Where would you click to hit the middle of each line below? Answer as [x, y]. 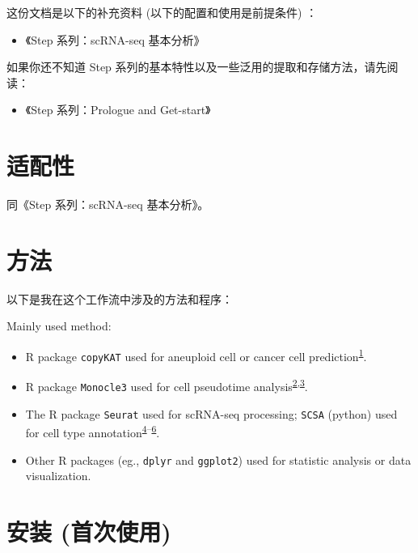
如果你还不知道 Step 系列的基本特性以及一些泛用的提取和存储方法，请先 [197, 67]
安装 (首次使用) [89, 531]
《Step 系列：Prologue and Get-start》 [118, 110]
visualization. [58, 476]
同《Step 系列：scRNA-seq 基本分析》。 [108, 204]
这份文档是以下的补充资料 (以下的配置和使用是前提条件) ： [162, 12]
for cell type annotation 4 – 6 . [93, 431]
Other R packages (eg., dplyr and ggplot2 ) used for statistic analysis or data [218, 459]
